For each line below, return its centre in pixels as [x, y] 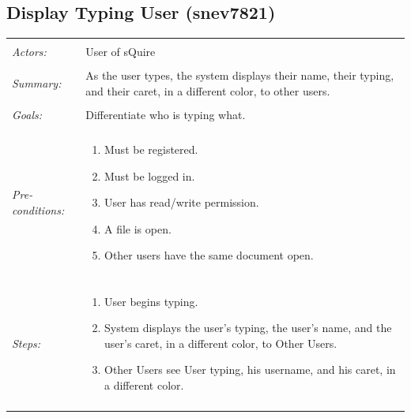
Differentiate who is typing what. [166, 114]
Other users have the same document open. [209, 255]
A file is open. [138, 228]
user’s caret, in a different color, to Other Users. [221, 343]
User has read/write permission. [182, 202]
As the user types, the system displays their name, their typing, [240, 75]
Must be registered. [151, 149]
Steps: [26, 343]
